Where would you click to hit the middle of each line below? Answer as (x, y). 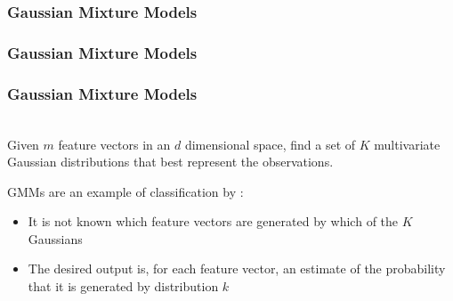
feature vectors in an (114, 144)
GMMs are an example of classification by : (125, 191)
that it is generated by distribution (123, 286)
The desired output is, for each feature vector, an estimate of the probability (237, 268)
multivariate (407, 144)
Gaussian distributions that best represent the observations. (170, 162)
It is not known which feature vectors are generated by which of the (213, 221)
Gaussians (55, 238)
